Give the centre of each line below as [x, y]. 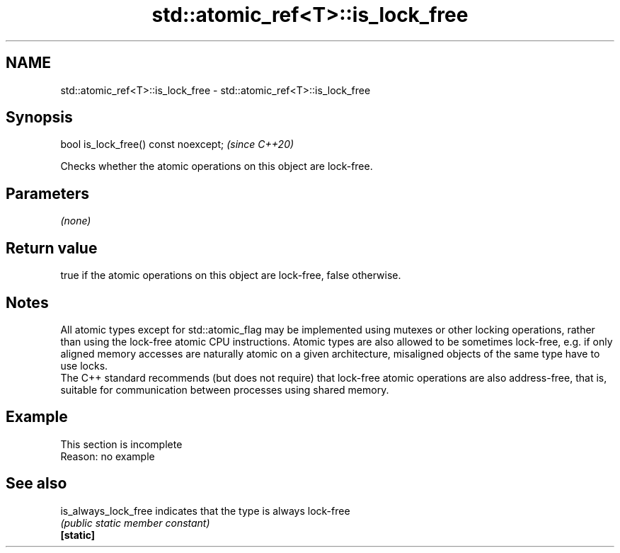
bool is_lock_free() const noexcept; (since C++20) [177, 144]
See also [36, 484]
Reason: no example [108, 456]
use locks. [84, 365]
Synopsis [39, 118]
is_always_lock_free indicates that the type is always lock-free [205, 511]
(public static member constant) [135, 523]
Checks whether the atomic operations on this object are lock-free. [217, 166]
